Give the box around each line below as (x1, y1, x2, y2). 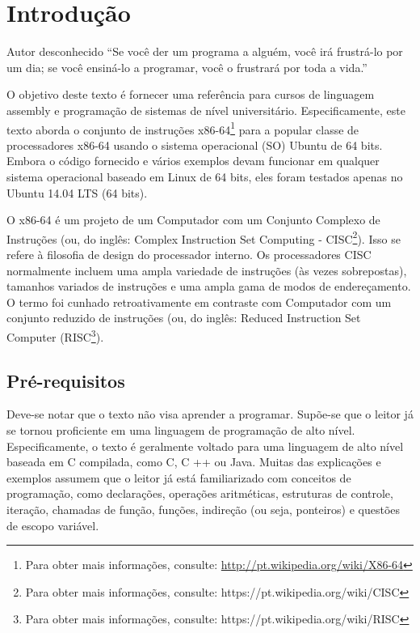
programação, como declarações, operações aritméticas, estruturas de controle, (6, 485, 393, 502)
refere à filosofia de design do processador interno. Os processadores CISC (6, 245, 372, 262)
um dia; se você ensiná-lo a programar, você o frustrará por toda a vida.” (6, 58, 367, 75)
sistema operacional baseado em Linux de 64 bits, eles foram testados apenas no (6, 168, 403, 185)
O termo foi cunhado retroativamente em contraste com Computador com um (6, 293, 392, 310)
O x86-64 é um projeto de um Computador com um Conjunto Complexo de (6, 211, 380, 228)
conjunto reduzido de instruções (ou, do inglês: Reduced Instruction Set (6, 309, 361, 326)
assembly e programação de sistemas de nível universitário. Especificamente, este (6, 101, 406, 118)
